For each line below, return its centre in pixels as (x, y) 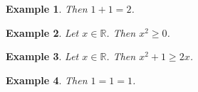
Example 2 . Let (42, 32)
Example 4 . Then (47, 80)
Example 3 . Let (42, 56)
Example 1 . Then (47, 8)
